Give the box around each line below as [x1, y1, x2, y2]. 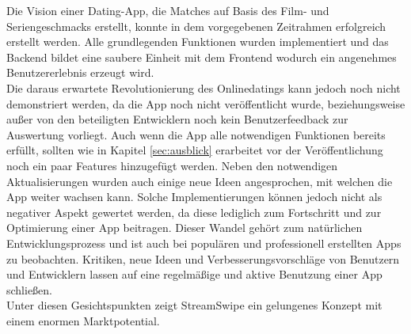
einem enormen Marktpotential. [6, 312, 160, 328]
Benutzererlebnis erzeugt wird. [6, 64, 154, 81]
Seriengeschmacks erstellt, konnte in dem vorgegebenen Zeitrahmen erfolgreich [6, 17, 386, 34]
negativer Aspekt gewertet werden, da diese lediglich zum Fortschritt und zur [6, 203, 382, 220]
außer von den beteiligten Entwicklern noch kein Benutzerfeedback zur [6, 111, 348, 127]
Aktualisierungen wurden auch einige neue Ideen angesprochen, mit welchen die [6, 173, 393, 189]
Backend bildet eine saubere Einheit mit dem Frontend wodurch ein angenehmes [6, 48, 397, 65]
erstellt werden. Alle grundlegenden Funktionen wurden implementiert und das [6, 33, 389, 50]
